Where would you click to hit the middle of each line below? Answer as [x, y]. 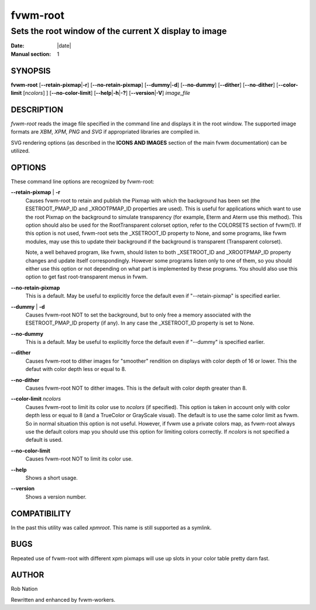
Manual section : [31, 54]
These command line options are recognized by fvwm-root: [83, 182]
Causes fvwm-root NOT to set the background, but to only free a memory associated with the [138, 315]
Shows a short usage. [52, 478]
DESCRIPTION [37, 109]
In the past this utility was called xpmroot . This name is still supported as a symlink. [111, 527]
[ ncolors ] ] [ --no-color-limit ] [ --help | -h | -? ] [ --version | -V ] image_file [107, 93]
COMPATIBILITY [41, 514]
